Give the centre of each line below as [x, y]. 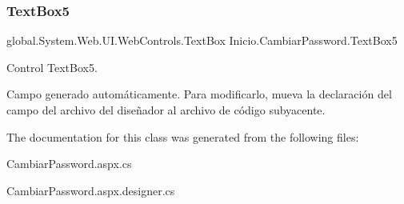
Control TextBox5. [52, 67]
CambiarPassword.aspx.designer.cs [91, 190]
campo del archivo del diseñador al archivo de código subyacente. [166, 110]
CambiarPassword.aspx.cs [69, 164]
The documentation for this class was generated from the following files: [183, 136]
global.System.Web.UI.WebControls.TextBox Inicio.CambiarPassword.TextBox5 [202, 40]
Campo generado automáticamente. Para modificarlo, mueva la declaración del [199, 94]
